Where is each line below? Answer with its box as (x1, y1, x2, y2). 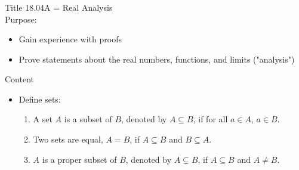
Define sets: (19, 92, 61, 105)
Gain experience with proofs (19, 33, 122, 45)
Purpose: (5, 13, 37, 25)
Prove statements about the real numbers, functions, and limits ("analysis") (19, 52, 295, 65)
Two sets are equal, (33, 133, 103, 146)
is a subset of (64, 113, 112, 125)
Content (5, 73, 34, 85)
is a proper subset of (42, 153, 117, 165)
